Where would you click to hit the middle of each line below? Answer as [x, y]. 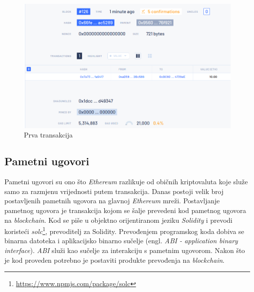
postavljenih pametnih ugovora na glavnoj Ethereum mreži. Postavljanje [112, 201]
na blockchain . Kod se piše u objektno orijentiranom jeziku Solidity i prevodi [118, 220]
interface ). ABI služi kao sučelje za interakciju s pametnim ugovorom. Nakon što [125, 250]
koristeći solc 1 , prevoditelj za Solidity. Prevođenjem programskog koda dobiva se [124, 230]
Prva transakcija [48, 135]
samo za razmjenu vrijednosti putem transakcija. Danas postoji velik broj [114, 191]
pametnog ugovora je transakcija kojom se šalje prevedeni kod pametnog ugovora [125, 210]
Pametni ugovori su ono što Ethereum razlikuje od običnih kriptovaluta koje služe [126, 182]
